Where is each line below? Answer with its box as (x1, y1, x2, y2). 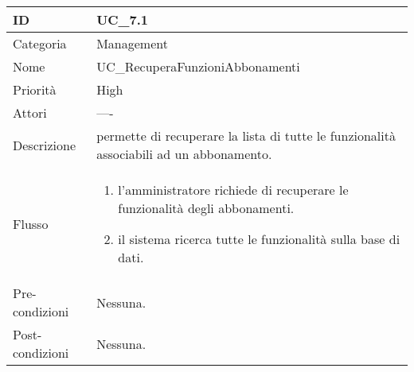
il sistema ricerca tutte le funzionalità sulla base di (118, 230, 400, 248)
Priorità (13, 80, 57, 99)
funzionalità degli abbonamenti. (118, 199, 295, 217)
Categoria (13, 34, 67, 52)
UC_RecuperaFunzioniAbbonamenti (96, 57, 300, 76)
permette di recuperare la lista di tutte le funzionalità (96, 126, 396, 145)
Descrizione (13, 135, 76, 154)
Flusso (13, 214, 49, 233)
